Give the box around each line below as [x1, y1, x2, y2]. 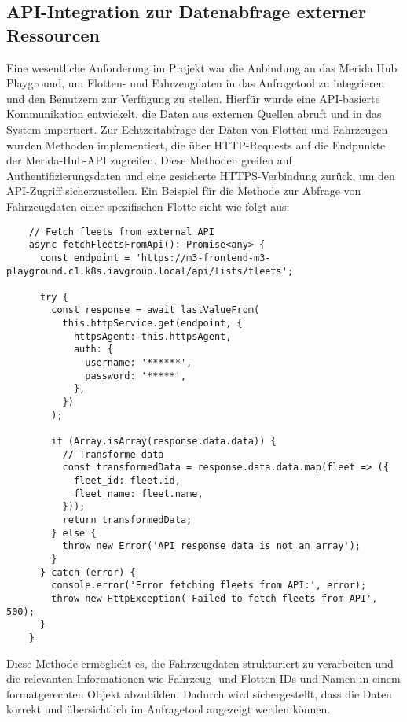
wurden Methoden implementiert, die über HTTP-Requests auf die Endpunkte [6, 136, 386, 153]
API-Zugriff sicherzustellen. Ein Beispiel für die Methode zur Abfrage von [6, 182, 361, 199]
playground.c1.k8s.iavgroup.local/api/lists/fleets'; [6, 265, 294, 277]
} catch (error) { [39, 566, 136, 578]
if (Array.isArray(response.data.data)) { [51, 436, 277, 448]
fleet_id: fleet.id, [73, 475, 181, 486]
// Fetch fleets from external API [28, 226, 214, 238]
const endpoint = [39, 252, 130, 263]
